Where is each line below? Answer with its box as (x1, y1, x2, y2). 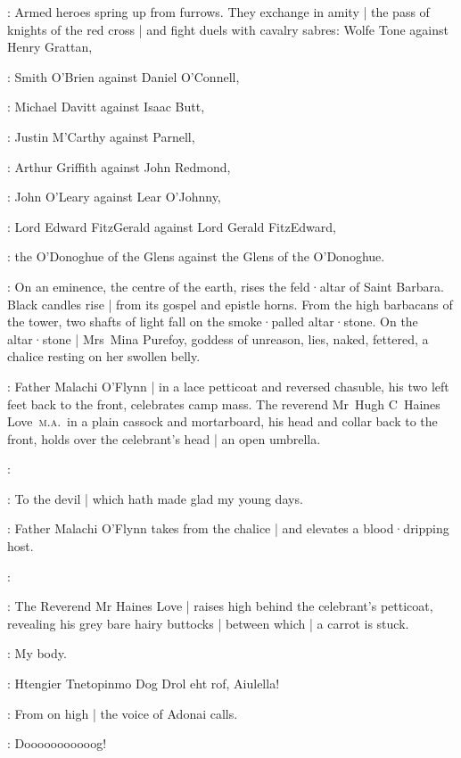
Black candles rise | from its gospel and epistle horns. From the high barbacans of (7, 294, 453, 313)
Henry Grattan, (7, 37, 93, 56)
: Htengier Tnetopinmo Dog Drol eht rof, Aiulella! (7, 674, 280, 693)
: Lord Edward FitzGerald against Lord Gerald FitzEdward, (7, 217, 336, 235)
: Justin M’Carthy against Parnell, (7, 127, 195, 145)
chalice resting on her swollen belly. (7, 347, 201, 366)
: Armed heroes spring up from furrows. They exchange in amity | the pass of (7, 3, 430, 21)
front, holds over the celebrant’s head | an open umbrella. (7, 429, 321, 448)
